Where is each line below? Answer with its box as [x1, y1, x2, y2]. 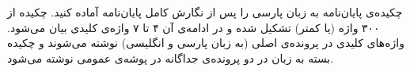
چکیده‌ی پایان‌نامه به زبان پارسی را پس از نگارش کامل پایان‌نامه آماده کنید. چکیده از [7, 4, 403, 20]
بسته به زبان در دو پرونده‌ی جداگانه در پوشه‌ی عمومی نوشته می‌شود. [7, 49, 334, 66]
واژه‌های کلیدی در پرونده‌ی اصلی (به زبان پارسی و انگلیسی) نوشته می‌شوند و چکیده [7, 34, 404, 51]
